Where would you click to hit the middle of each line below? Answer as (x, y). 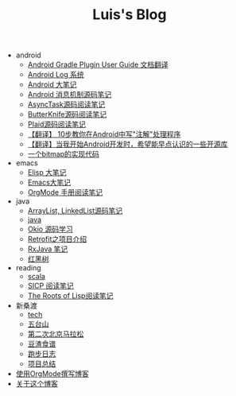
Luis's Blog (130, 15)
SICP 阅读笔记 (50, 286)
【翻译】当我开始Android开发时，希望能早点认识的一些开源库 (128, 144)
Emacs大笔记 (49, 182)
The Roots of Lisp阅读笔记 (70, 296)
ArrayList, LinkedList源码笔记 (75, 211)
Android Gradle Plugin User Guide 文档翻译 (98, 64)
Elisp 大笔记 (47, 173)
